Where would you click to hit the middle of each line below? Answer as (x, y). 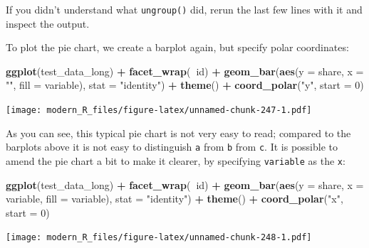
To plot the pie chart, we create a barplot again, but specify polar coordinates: (177, 47)
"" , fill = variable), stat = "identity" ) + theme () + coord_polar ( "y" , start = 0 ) (185, 85)
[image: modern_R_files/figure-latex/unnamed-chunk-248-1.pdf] (159, 238)
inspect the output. (48, 23)
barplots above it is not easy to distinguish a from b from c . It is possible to (172, 147)
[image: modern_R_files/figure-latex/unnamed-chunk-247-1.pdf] (159, 110)
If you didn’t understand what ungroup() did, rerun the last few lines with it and (184, 9)
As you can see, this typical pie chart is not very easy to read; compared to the (178, 133)
